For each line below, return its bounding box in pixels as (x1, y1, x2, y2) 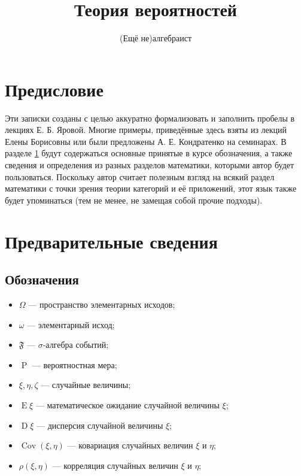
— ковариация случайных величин (67, 439, 193, 451)
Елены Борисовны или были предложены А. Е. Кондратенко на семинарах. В (5, 135, 287, 147)
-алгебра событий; (42, 338, 109, 351)
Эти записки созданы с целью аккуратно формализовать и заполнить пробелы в (5, 111, 295, 124)
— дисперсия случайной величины (37, 419, 163, 431)
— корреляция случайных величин (52, 459, 178, 471)
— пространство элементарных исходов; (28, 298, 175, 310)
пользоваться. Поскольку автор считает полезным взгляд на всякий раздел (5, 170, 275, 183)
